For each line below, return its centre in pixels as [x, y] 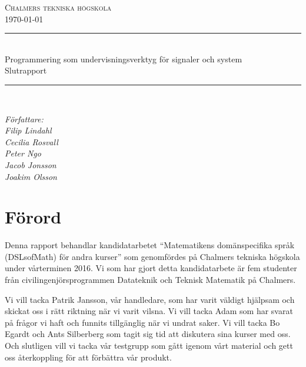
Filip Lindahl [28, 130]
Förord [33, 217]
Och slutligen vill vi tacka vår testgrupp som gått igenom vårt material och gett [149, 345]
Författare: [24, 119]
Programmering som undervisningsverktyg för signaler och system [124, 59]
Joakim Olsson [31, 176]
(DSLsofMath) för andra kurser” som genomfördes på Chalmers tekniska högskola [152, 256]
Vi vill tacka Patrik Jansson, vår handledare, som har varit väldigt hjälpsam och [150, 299]
